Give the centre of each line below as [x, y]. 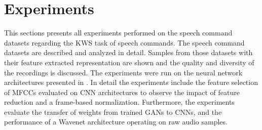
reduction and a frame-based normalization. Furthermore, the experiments [119, 102]
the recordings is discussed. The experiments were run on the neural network [123, 72]
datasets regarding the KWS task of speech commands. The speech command [124, 42]
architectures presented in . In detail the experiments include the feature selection [131, 82]
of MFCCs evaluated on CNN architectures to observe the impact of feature [122, 92]
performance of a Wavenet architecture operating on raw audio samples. [116, 122]
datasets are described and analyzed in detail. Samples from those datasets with [128, 52]
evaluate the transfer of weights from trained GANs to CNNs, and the [113, 112]
